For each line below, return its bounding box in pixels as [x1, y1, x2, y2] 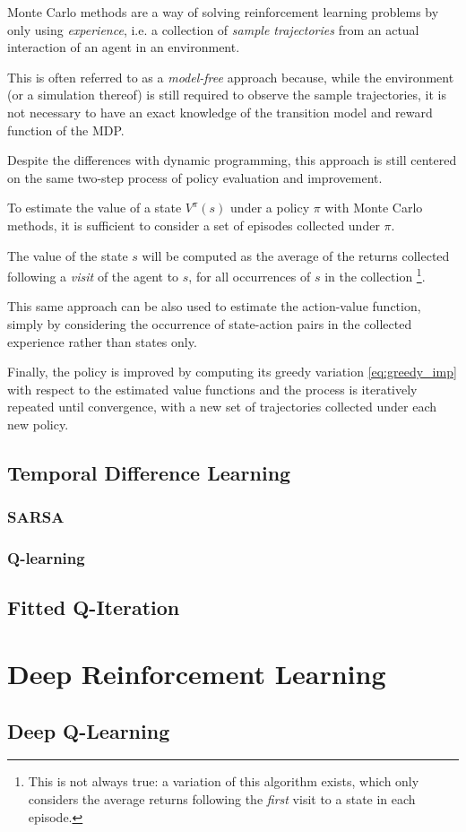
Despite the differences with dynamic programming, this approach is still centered [7, 151, 457, 169]
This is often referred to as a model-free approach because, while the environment [7, 67, 454, 86]
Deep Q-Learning [7, 716, 170, 744]
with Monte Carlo [324, 198, 423, 217]
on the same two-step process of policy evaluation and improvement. [7, 168, 383, 186]
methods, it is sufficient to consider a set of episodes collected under [7, 215, 380, 234]
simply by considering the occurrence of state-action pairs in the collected [7, 314, 412, 333]
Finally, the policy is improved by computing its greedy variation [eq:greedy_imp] [7, 362, 457, 381]
